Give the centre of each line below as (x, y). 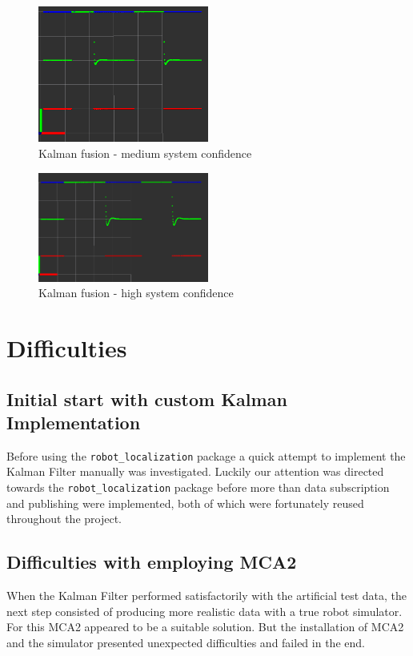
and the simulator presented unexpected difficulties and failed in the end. (186, 642)
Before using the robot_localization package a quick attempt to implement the (206, 455)
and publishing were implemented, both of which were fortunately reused (185, 503)
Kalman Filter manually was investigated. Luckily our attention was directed (195, 471)
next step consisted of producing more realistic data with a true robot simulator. (204, 611)
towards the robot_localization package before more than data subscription (198, 487)
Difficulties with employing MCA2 (152, 562)
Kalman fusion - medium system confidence (145, 153)
